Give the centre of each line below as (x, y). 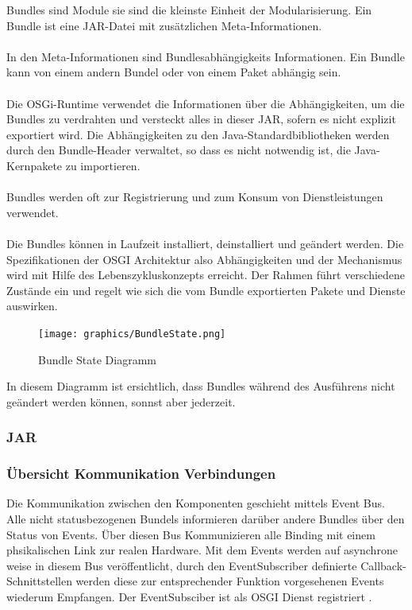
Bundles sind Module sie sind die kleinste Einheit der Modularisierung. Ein (189, 10)
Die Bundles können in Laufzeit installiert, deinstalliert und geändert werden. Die (205, 243)
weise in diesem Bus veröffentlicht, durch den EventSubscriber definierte (182, 565)
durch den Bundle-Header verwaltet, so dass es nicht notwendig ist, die (179, 150)
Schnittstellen (39, 581)
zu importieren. (103, 165)
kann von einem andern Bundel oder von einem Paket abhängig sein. (174, 72)
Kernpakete (35, 165)
